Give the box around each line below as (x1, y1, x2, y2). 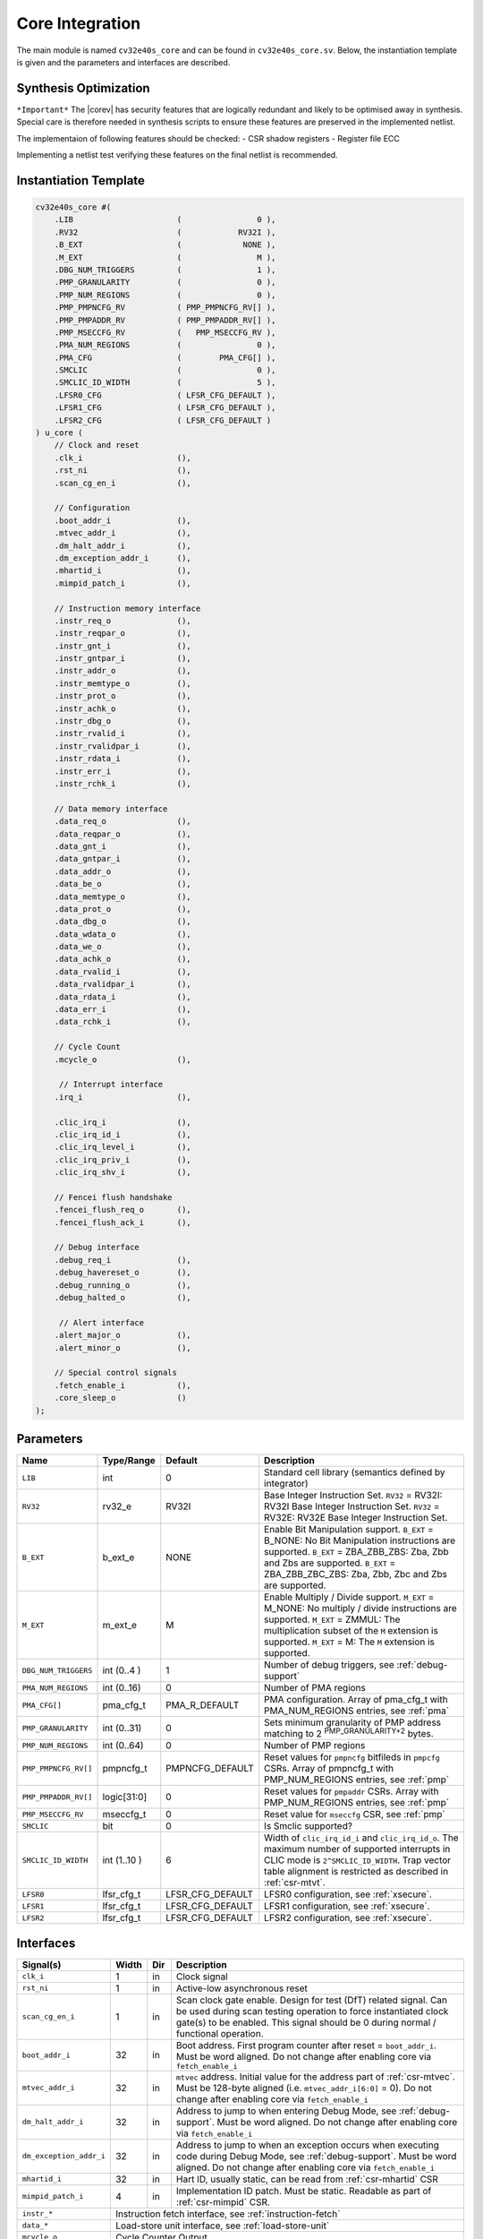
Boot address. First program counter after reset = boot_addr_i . (175, 2038, 437, 2051)
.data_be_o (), (54, 879, 191, 889)
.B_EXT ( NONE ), (54, 240, 276, 250)
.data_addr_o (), (54, 866, 191, 877)
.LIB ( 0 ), (54, 215, 276, 225)
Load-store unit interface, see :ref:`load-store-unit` (114, 2219, 330, 2232)
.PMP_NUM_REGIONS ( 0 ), (54, 289, 276, 300)
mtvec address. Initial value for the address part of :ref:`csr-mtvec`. (175, 2070, 456, 2082)
